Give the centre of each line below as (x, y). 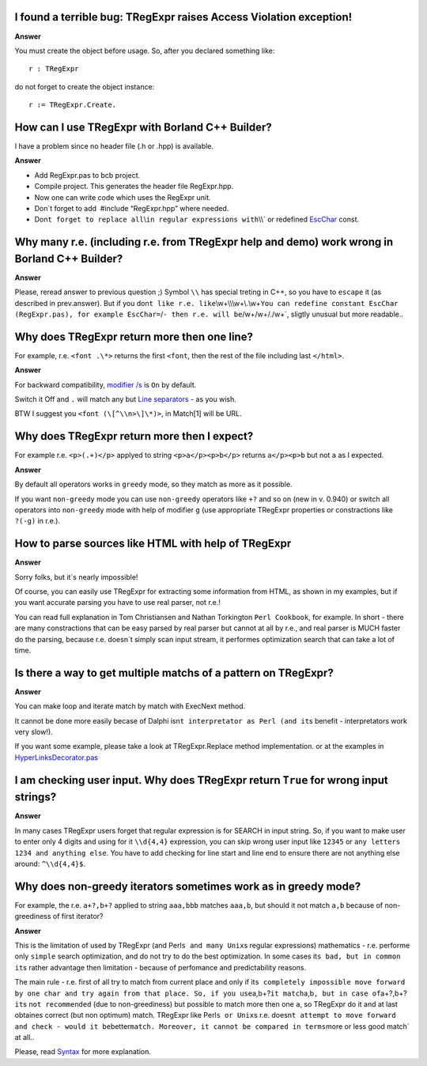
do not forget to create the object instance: (85, 86)
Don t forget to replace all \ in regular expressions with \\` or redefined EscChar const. (197, 219)
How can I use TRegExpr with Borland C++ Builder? (143, 127)
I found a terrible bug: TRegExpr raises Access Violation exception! (183, 17)
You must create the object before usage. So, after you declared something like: (145, 51)
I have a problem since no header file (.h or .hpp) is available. (114, 146)
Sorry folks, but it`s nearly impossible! (76, 576)
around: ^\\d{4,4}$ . (50, 864)
